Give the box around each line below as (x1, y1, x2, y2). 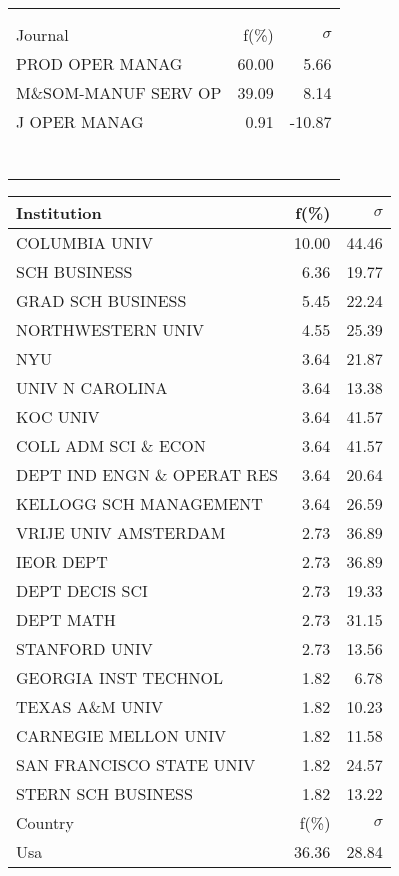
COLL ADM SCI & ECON (16, 434, 206, 457)
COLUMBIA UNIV (16, 231, 153, 254)
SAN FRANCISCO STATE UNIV (16, 753, 256, 776)
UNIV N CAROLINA (16, 376, 168, 399)
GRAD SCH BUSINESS (16, 289, 187, 312)
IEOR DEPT (16, 550, 108, 573)
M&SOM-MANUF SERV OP (16, 81, 222, 104)
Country (16, 811, 74, 834)
